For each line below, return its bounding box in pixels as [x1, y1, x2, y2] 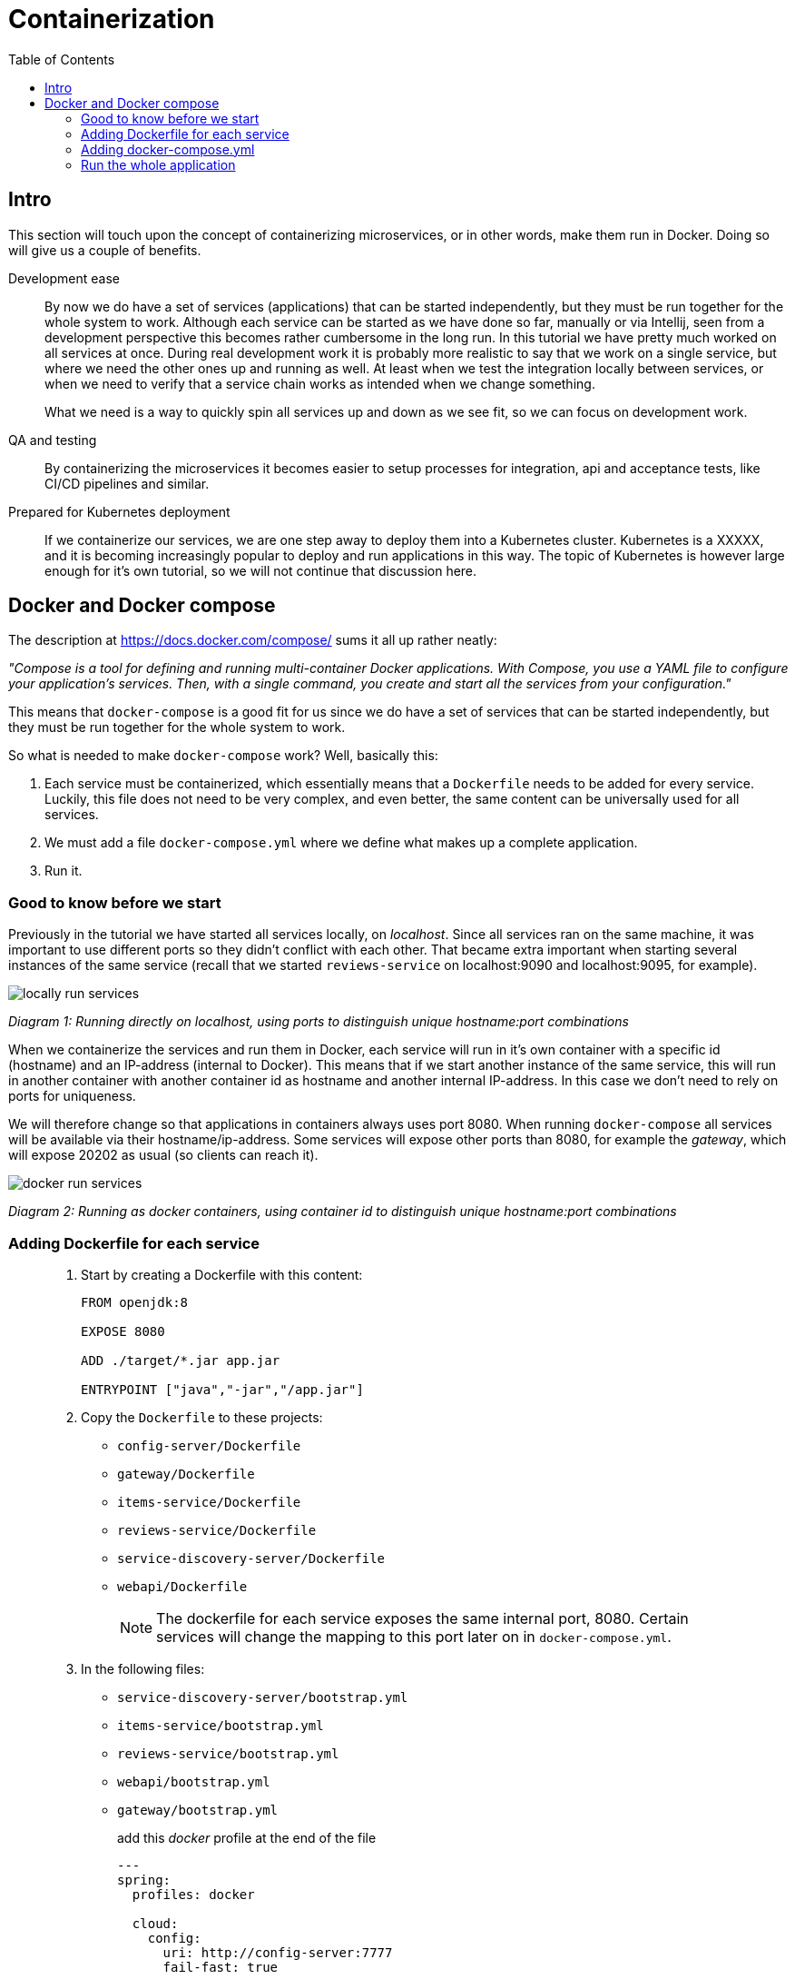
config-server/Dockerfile [117, 1438, 301, 1453]
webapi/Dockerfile [117, 1578, 248, 1594]
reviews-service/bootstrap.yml [117, 1746, 339, 1761]
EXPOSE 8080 [81, 1323, 165, 1339]
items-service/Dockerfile [117, 1494, 301, 1509]
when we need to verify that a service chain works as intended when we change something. [44, 375, 595, 391]
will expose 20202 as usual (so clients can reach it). [8, 1147, 319, 1163]
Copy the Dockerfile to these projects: [81, 1409, 323, 1425]
